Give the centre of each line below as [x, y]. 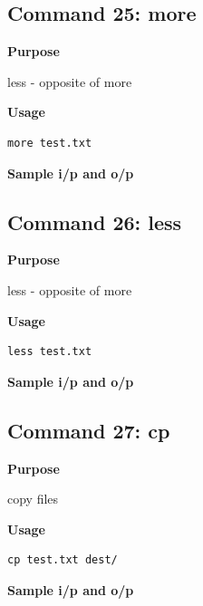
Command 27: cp [89, 430]
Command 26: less [95, 221]
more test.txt [50, 143]
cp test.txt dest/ [63, 560]
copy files [33, 499]
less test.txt [50, 352]
